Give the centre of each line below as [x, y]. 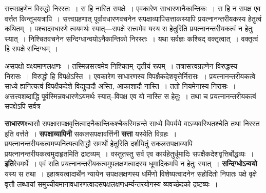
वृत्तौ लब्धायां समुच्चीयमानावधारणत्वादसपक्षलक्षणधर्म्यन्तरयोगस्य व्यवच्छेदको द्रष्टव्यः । [111, 184]
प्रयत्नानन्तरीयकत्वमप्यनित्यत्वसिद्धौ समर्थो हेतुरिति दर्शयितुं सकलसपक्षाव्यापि [99, 143]
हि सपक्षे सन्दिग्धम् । [32, 49]
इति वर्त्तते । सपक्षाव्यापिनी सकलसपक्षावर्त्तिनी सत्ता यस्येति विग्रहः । [91, 133]
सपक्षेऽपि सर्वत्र [23, 106]
